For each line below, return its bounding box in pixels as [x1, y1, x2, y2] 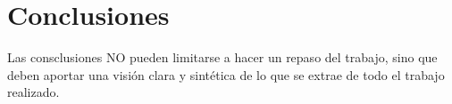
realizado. [7, 83, 60, 101]
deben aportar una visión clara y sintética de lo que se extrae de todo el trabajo [7, 65, 445, 84]
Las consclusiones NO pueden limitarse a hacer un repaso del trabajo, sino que [7, 48, 438, 67]
